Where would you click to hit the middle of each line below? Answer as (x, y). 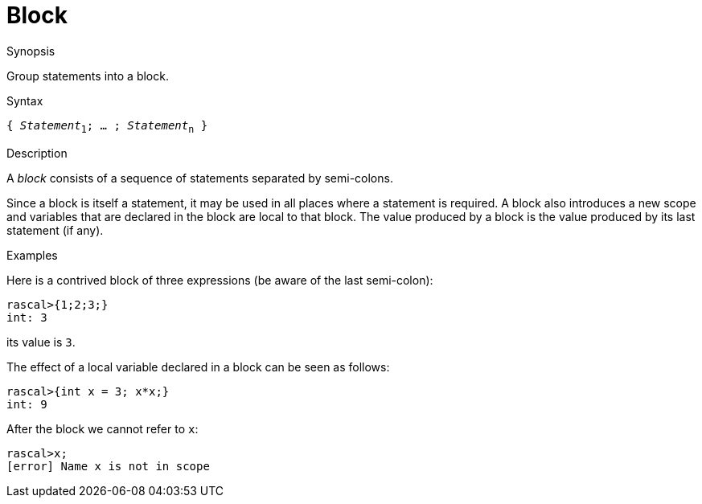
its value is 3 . (41, 342)
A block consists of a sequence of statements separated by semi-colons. (200, 178)
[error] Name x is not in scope (108, 466)
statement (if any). (55, 230)
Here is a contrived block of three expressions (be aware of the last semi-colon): (220, 280)
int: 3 (27, 317)
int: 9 (27, 404)
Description (37, 153)
